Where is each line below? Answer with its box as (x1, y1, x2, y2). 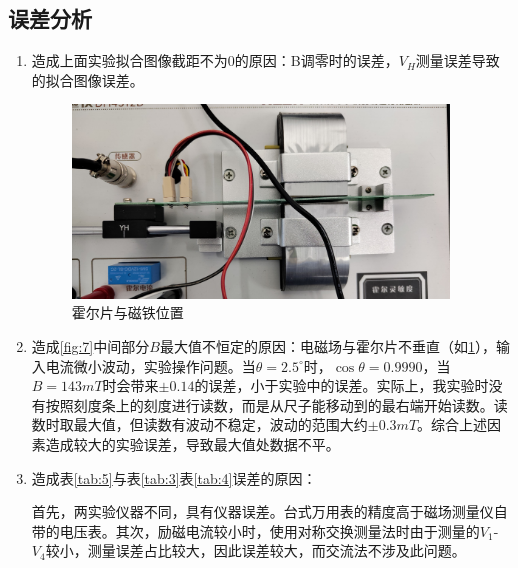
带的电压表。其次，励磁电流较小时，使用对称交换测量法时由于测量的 (31, 520, 480, 541)
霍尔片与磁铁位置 (71, 302, 184, 323)
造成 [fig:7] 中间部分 (31, 336, 150, 357)
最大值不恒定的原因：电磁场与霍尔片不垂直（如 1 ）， (159, 336, 496, 357)
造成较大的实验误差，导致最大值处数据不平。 (45, 434, 340, 455)
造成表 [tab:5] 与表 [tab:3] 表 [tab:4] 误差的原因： (31, 467, 317, 488)
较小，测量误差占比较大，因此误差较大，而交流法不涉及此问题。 (45, 540, 466, 561)
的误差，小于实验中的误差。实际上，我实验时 (194, 375, 489, 396)
